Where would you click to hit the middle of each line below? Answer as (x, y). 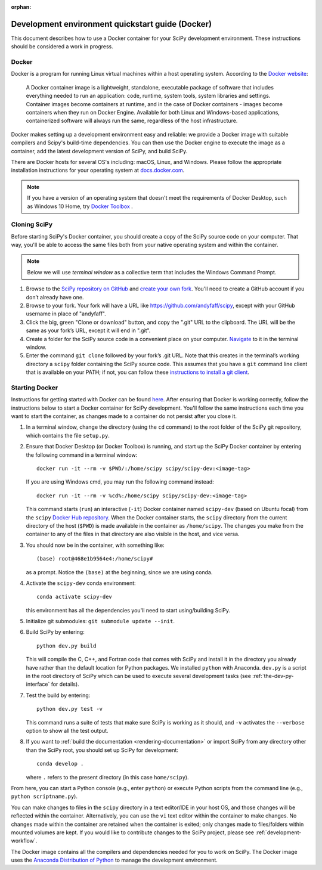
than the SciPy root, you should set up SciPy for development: (102, 750)
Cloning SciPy (32, 225)
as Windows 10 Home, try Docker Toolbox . (80, 206)
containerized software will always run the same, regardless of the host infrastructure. (132, 121)
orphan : (21, 7)
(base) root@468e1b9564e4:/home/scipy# (95, 559)
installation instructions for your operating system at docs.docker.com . (98, 171)
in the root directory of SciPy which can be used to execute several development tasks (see (139, 676)
